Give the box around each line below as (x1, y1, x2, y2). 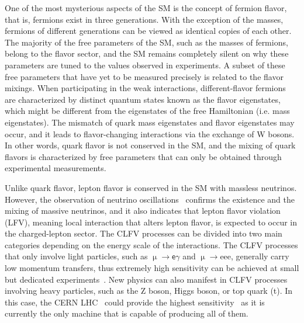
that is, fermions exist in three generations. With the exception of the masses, (5, 13, 284, 25)
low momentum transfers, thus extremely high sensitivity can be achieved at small (5, 262, 299, 274)
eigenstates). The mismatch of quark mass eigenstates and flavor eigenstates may (5, 116, 295, 128)
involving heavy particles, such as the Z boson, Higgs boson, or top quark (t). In (5, 284, 293, 297)
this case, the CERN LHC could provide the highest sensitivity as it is (5, 296, 265, 308)
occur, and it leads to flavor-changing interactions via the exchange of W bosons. (5, 127, 295, 140)
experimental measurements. (5, 162, 106, 174)
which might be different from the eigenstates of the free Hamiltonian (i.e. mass (5, 105, 290, 117)
